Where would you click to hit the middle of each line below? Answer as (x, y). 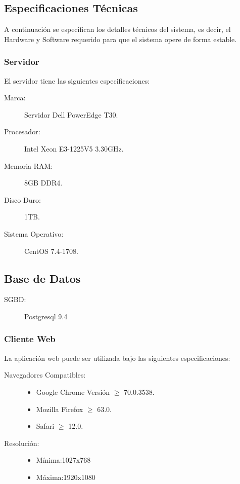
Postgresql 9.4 (46, 316)
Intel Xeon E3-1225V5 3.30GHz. (74, 148)
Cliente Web (30, 339)
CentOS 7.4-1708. (51, 251)
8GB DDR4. (43, 183)
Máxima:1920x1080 (66, 477)
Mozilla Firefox (60, 409)
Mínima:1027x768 (63, 460)
